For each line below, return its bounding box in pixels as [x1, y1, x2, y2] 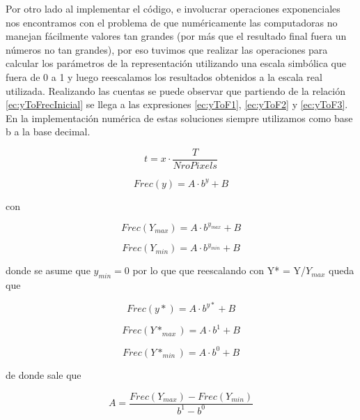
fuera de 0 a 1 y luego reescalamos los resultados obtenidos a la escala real [6, 69, 322, 84]
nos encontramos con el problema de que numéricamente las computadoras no [6, 15, 338, 29]
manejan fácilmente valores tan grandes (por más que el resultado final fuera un [6, 29, 347, 43]
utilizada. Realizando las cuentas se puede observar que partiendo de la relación [6, 83, 345, 98]
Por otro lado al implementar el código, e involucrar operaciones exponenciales [6, 1, 341, 15]
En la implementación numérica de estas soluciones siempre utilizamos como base [6, 110, 353, 125]
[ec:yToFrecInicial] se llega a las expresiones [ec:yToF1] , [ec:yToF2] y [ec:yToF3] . [6, 97, 348, 112]
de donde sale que [6, 367, 81, 382]
